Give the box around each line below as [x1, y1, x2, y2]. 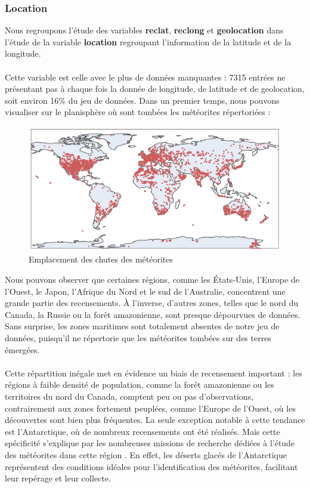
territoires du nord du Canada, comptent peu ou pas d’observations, [5, 390, 254, 403]
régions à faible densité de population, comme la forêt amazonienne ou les [5, 378, 274, 391]
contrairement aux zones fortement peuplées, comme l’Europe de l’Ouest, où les [5, 401, 296, 414]
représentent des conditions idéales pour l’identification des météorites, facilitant [5, 460, 298, 472]
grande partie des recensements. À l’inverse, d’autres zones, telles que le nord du [5, 296, 299, 309]
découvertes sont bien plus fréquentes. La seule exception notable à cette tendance [5, 413, 305, 426]
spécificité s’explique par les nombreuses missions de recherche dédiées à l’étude [5, 437, 295, 449]
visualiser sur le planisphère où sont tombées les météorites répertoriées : [5, 106, 271, 118]
